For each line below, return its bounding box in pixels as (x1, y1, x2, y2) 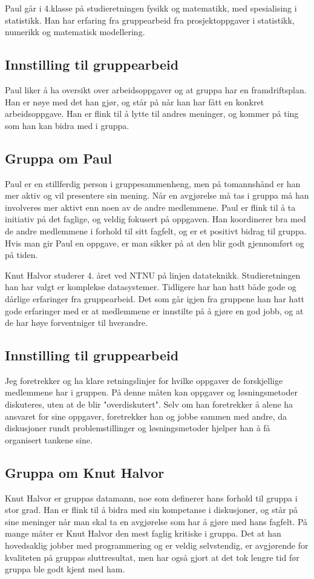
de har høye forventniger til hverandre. (5, 316, 148, 329)
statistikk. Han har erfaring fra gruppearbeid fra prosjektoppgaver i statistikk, (5, 13, 295, 26)
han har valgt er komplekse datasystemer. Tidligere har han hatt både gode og (5, 280, 296, 293)
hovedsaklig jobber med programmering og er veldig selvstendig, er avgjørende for (5, 539, 309, 552)
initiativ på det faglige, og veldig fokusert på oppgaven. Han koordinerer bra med (5, 213, 306, 225)
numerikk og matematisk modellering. (5, 25, 145, 38)
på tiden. (5, 248, 38, 261)
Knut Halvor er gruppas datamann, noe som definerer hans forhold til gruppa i (5, 491, 298, 504)
